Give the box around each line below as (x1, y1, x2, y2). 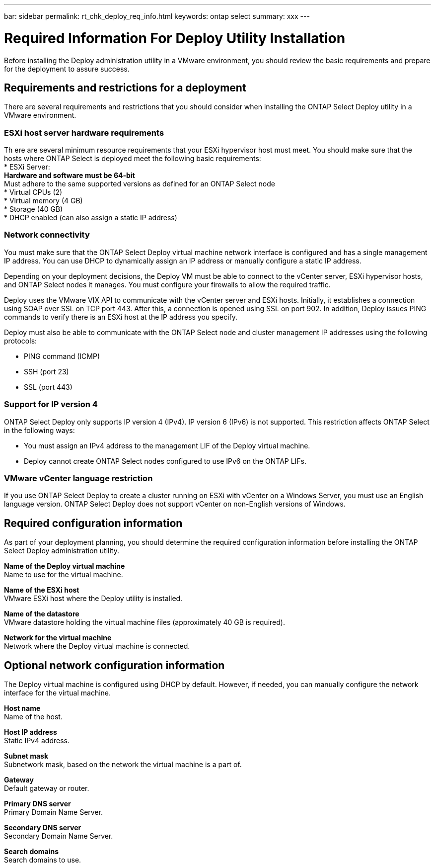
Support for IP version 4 (4, 399, 98, 410)
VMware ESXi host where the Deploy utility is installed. (4, 594, 183, 603)
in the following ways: (4, 426, 75, 434)
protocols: (4, 336, 37, 345)
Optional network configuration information (4, 659, 225, 672)
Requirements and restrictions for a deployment (4, 81, 246, 94)
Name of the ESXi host (4, 586, 79, 595)
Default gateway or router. (4, 784, 89, 793)
